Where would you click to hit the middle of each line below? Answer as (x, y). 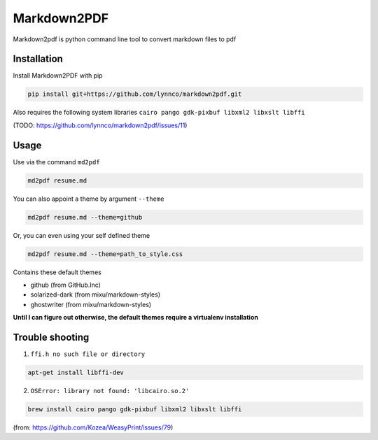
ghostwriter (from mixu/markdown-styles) (91, 304)
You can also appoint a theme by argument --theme (89, 199)
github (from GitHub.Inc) (66, 285)
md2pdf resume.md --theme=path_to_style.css (105, 254)
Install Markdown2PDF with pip (58, 76)
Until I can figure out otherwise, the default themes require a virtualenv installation (135, 318)
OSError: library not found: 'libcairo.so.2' (110, 391)
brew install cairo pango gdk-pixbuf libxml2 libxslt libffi (135, 410)
